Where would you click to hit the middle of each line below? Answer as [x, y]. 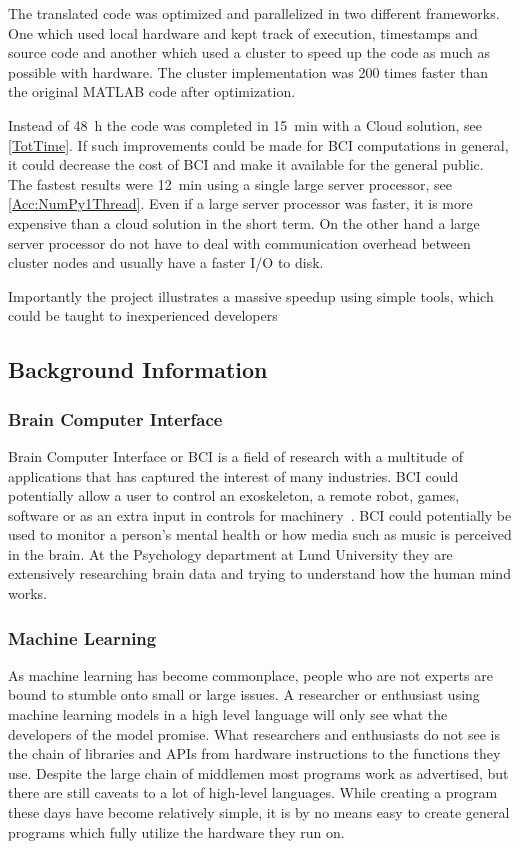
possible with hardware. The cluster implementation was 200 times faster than [248, 71]
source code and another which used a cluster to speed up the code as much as [249, 52]
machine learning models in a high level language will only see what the [228, 714]
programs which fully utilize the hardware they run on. [176, 831]
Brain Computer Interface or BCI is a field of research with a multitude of [235, 455]
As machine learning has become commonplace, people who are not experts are [250, 674]
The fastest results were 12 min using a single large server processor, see [230, 183]
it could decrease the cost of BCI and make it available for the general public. [246, 164]
